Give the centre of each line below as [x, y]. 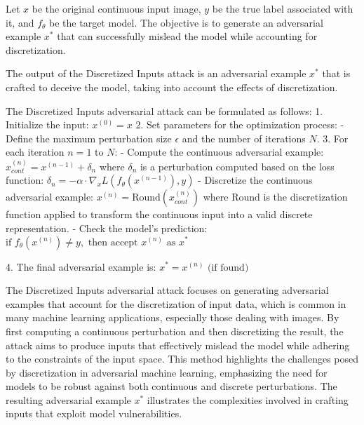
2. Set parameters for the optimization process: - [240, 124]
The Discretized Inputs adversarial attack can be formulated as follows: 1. [164, 110]
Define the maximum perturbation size [89, 138]
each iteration [35, 152]
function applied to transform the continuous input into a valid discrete [159, 214]
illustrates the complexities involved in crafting [248, 399]
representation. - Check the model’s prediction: [107, 228]
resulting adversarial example [68, 399]
